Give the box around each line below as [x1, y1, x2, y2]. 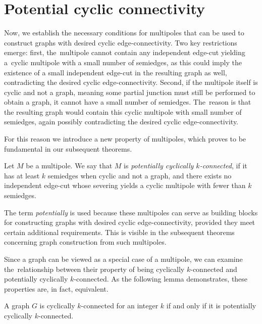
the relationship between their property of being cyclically [4, 263, 185, 274]
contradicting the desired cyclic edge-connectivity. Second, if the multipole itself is [4, 77, 258, 87]
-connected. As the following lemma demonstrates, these [74, 273, 248, 284]
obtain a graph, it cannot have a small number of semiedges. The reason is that [4, 97, 251, 107]
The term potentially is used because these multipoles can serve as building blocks [4, 207, 258, 217]
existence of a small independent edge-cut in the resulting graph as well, [4, 67, 227, 77]
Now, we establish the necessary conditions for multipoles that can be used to [4, 27, 244, 38]
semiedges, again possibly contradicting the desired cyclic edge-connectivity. [4, 116, 239, 127]
